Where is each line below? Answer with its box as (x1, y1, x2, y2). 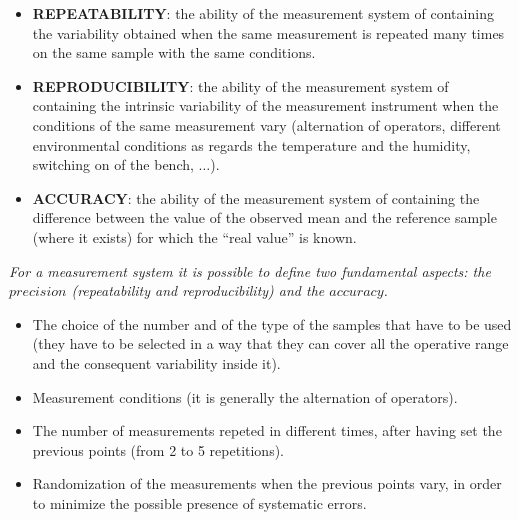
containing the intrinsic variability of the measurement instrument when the (32, 95, 499, 116)
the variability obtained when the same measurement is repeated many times (32, 22, 505, 43)
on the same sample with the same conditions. (32, 42, 316, 63)
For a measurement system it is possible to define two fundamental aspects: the (9, 260, 491, 281)
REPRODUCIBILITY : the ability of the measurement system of (32, 75, 449, 96)
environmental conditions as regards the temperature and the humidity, (32, 134, 471, 155)
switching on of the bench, (32, 154, 194, 175)
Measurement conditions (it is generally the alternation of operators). (32, 386, 458, 407)
